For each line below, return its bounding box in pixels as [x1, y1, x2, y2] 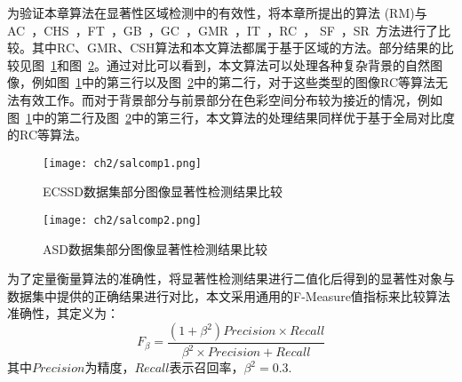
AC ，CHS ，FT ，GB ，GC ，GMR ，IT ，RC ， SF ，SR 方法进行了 [7, 20, 438, 39]
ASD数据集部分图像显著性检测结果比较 [43, 239, 267, 258]
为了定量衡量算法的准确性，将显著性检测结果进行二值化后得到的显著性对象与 [7, 269, 455, 288]
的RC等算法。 [7, 125, 88, 144]
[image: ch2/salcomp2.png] [43, 214, 202, 227]
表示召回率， [169, 358, 244, 377]
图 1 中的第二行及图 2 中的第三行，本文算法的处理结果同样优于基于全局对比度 [7, 107, 455, 126]
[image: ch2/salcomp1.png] [43, 156, 202, 170]
